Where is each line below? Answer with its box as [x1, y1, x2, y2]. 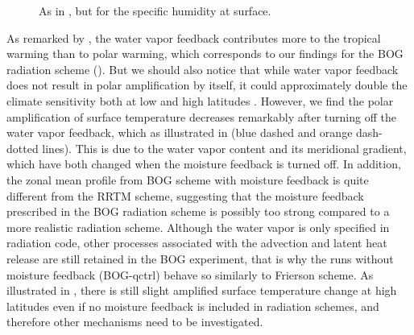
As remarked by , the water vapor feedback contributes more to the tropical [6, 29, 381, 46]
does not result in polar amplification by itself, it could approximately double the [6, 77, 408, 93]
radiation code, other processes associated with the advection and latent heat [6, 234, 387, 251]
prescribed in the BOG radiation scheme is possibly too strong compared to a [6, 203, 390, 220]
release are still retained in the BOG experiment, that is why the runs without [6, 250, 394, 267]
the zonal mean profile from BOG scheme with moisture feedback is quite [6, 171, 369, 188]
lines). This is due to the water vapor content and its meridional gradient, [42, 139, 407, 156]
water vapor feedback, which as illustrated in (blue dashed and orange [6, 124, 353, 141]
